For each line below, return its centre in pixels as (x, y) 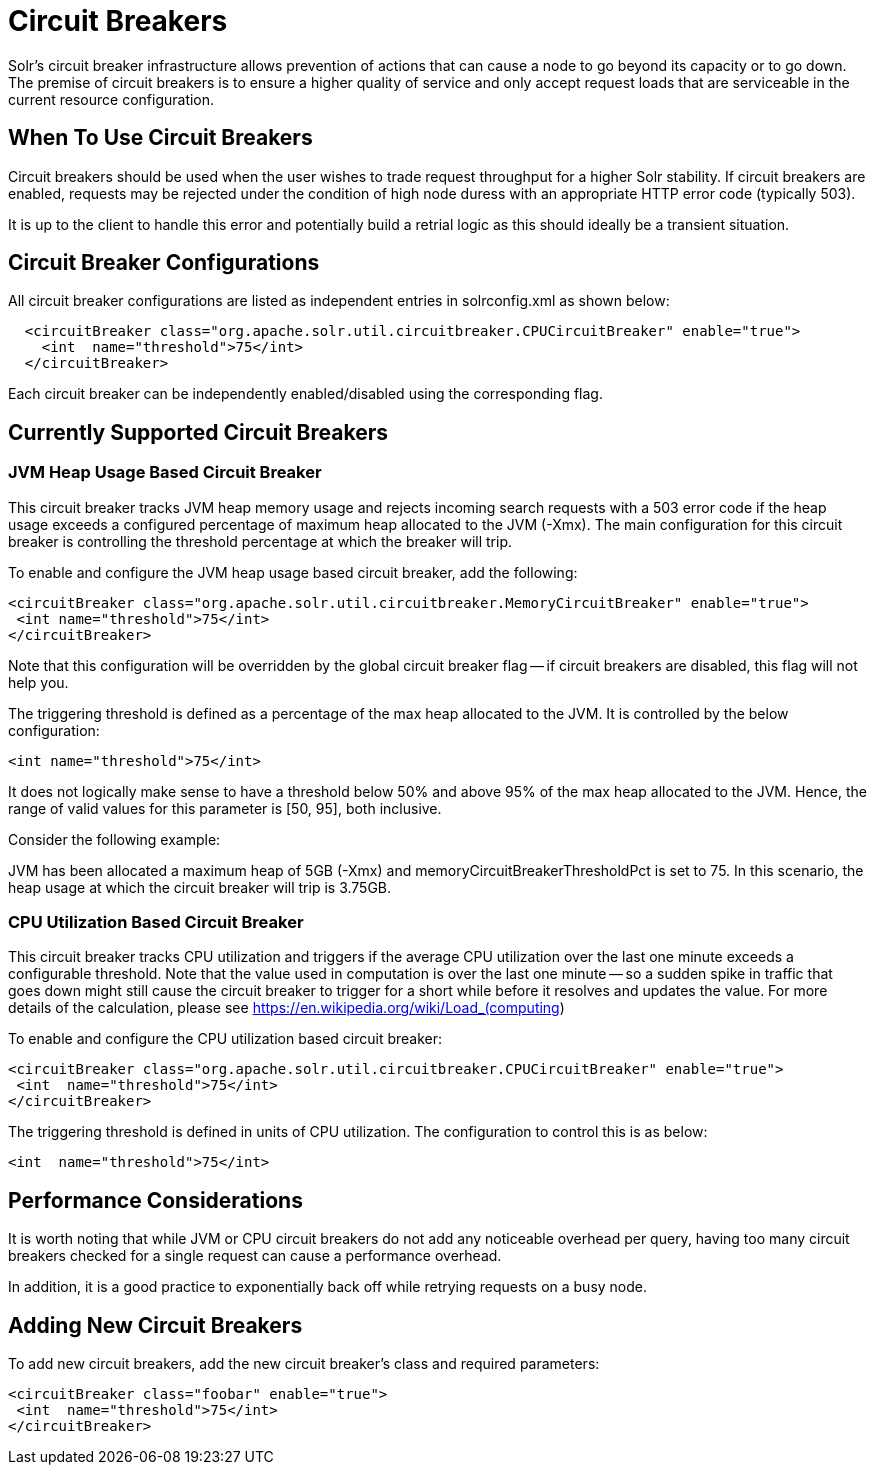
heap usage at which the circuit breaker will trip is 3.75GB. (200, 887)
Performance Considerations (155, 1200)
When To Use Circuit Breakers (160, 138)
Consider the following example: (114, 839)
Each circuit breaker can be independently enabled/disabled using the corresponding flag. (305, 394)
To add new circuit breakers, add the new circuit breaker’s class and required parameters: (304, 1364)
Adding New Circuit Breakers (155, 1325)
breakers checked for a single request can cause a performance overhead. (255, 1256)
